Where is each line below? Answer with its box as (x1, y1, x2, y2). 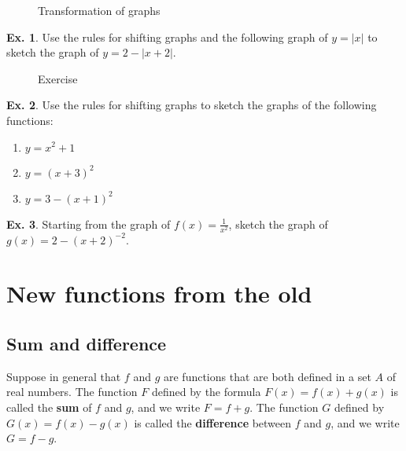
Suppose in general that (6, 368, 121, 384)
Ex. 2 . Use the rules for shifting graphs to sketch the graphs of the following (6, 97, 377, 113)
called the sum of (6, 399, 92, 416)
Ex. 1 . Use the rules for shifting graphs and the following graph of (6, 28, 328, 45)
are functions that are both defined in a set (163, 368, 371, 384)
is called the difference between (134, 414, 292, 431)
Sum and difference (6, 332, 167, 356)
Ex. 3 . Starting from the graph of (6, 215, 171, 232)
